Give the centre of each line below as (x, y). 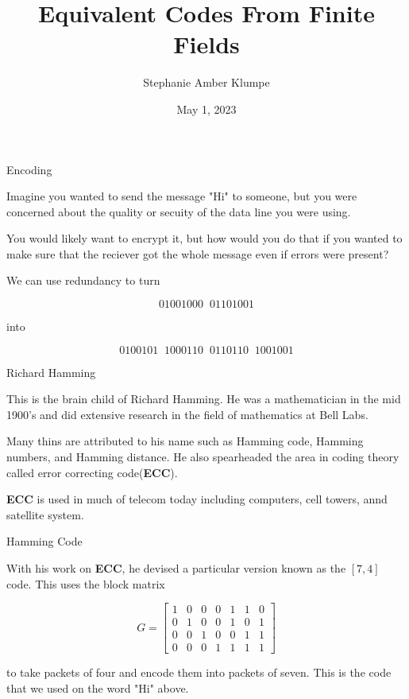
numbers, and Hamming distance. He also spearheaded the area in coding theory (203, 457)
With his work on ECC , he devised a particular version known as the (176, 568)
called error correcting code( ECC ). (92, 472)
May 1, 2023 (206, 109)
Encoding (29, 169)
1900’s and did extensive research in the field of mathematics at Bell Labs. (187, 414)
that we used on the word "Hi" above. (98, 687)
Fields (206, 44)
